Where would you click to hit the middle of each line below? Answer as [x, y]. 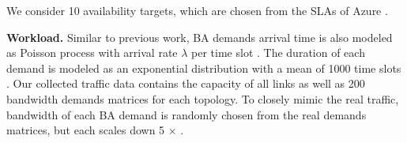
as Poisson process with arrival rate [92, 53]
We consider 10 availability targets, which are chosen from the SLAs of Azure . [197, 10]
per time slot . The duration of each [278, 53]
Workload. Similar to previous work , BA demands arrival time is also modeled [200, 37]
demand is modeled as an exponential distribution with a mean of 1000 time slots [204, 68]
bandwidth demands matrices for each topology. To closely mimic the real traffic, [203, 98]
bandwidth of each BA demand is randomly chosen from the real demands [187, 114]
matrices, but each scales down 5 [86, 130]
